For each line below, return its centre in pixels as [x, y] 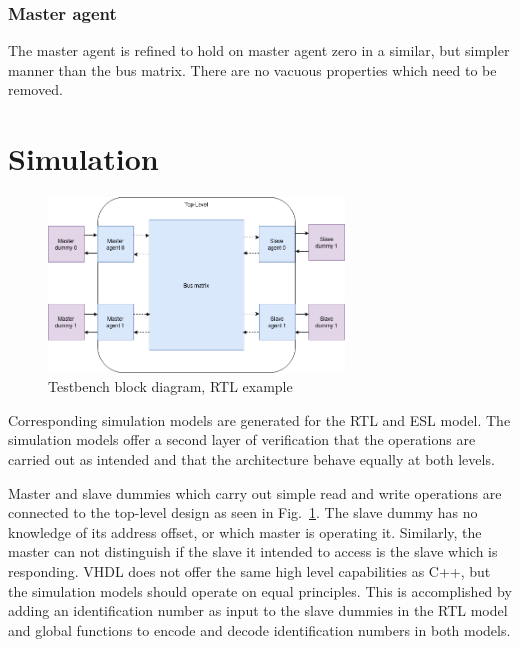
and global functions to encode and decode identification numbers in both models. [259, 629]
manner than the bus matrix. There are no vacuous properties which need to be [252, 69]
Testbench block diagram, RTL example [170, 386]
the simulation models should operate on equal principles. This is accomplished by [260, 590]
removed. [35, 89]
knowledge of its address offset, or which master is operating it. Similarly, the [245, 531]
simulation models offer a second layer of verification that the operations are [242, 439]
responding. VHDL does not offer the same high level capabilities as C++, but [249, 571]
